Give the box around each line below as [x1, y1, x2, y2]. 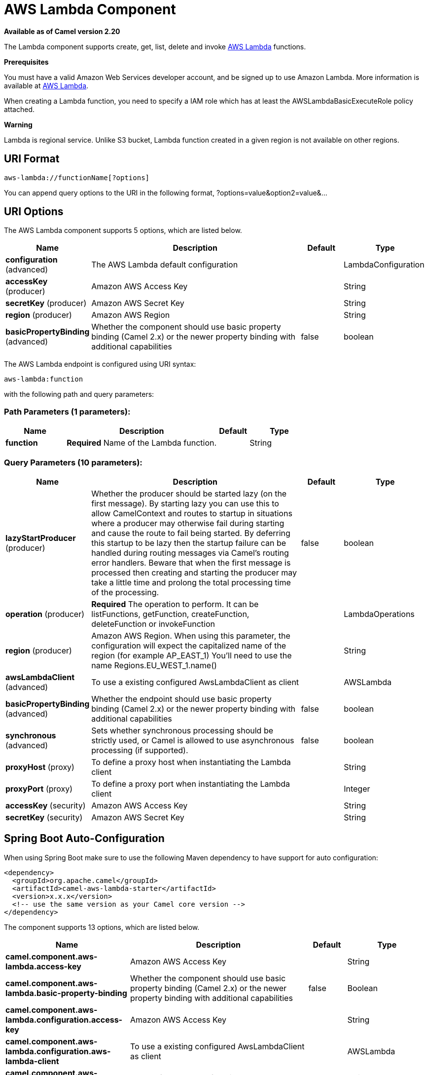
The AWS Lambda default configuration [91, 260, 238, 270]
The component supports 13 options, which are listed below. [4, 922, 200, 931]
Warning [4, 120, 33, 129]
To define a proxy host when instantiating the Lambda [91, 757, 291, 767]
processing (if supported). [91, 745, 188, 755]
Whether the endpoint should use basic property [91, 693, 272, 704]
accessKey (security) [5, 800, 86, 810]
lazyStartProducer [5, 533, 76, 543]
